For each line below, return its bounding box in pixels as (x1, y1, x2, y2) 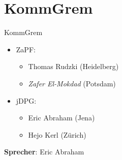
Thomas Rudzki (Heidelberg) (28, 61, 119, 72)
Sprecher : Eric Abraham (4, 146, 84, 157)
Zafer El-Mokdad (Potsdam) (28, 78, 116, 88)
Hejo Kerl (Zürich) (28, 129, 86, 140)
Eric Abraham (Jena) (28, 112, 95, 123)
